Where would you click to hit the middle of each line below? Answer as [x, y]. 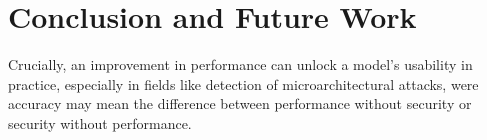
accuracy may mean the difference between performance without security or [240, 103]
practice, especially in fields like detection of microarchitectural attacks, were [243, 83]
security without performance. [100, 122]
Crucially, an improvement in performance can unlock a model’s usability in [240, 64]
